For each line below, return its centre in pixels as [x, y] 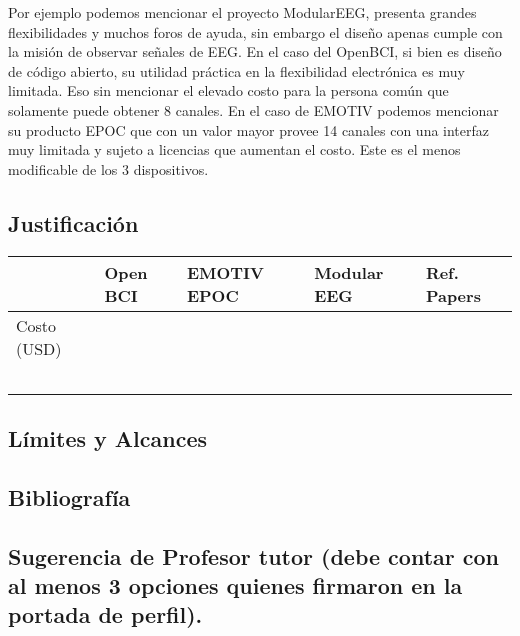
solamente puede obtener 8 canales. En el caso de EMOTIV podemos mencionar [253, 109]
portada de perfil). [105, 614]
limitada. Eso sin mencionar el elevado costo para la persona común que [228, 90]
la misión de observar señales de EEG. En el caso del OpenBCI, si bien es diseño [255, 51]
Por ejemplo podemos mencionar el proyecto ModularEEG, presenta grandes [242, 12]
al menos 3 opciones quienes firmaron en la [235, 584]
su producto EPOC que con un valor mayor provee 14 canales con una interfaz [249, 129]
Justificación [73, 222]
